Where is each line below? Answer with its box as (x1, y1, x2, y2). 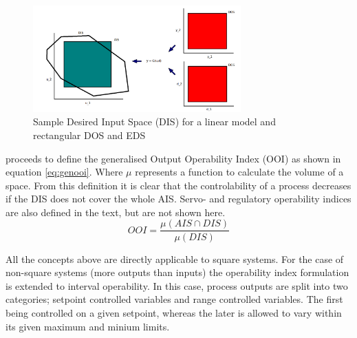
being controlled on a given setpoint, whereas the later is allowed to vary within (6, 305, 342, 319)
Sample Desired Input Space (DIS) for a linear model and (33, 114, 276, 129)
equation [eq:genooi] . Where (6, 165, 123, 179)
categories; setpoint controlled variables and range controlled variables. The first (6, 292, 343, 306)
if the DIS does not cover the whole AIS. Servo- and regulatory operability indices (6, 191, 351, 206)
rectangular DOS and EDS (33, 127, 146, 142)
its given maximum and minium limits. (6, 319, 170, 333)
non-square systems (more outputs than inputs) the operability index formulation (6, 265, 349, 279)
